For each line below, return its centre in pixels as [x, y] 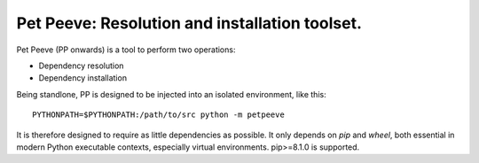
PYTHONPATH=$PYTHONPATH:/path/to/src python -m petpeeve [159, 115]
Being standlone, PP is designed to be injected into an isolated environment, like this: [172, 94]
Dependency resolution [81, 66]
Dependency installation [83, 78]
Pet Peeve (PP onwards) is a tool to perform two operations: [126, 50]
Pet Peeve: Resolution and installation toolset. [189, 23]
